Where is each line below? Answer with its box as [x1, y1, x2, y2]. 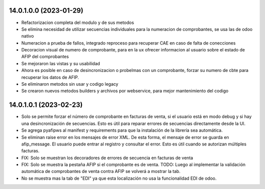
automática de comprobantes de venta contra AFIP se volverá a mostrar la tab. [21, 168, 181, 174]
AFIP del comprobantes [21, 54, 69, 60]
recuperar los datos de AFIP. [21, 74, 79, 80]
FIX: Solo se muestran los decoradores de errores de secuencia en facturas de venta [21, 155, 193, 161]
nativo [21, 33, 34, 39]
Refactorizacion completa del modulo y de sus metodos [21, 20, 134, 25]
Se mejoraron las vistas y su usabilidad [21, 60, 100, 66]
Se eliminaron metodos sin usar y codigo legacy [21, 81, 119, 87]
